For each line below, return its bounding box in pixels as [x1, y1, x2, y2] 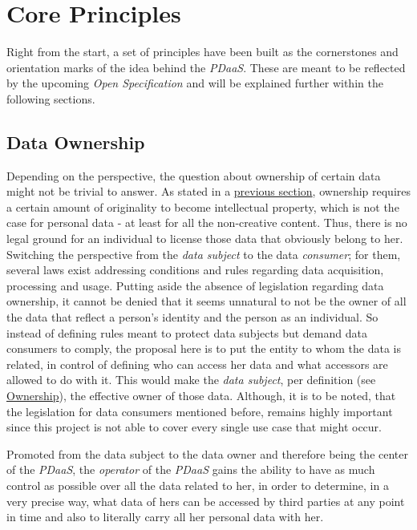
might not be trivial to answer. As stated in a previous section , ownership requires [6, 183, 411, 200]
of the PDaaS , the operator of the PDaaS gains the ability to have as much [6, 461, 375, 478]
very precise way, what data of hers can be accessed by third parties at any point [6, 492, 405, 509]
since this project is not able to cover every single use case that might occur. [6, 419, 382, 435]
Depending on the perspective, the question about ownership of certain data [6, 167, 381, 184]
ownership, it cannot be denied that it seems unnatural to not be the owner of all [6, 293, 407, 310]
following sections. [6, 90, 95, 107]
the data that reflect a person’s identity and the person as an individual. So [6, 309, 379, 326]
